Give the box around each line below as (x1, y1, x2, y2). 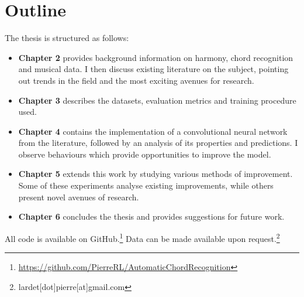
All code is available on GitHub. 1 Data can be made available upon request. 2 (5, 230, 280, 244)
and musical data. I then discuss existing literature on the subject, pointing (18, 63, 289, 75)
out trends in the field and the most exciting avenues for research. (18, 74, 254, 86)
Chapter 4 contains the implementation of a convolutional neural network (18, 125, 288, 137)
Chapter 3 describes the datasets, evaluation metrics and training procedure (18, 94, 296, 106)
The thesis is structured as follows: (5, 32, 129, 44)
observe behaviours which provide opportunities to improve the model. (18, 148, 271, 160)
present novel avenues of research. (18, 190, 139, 203)
